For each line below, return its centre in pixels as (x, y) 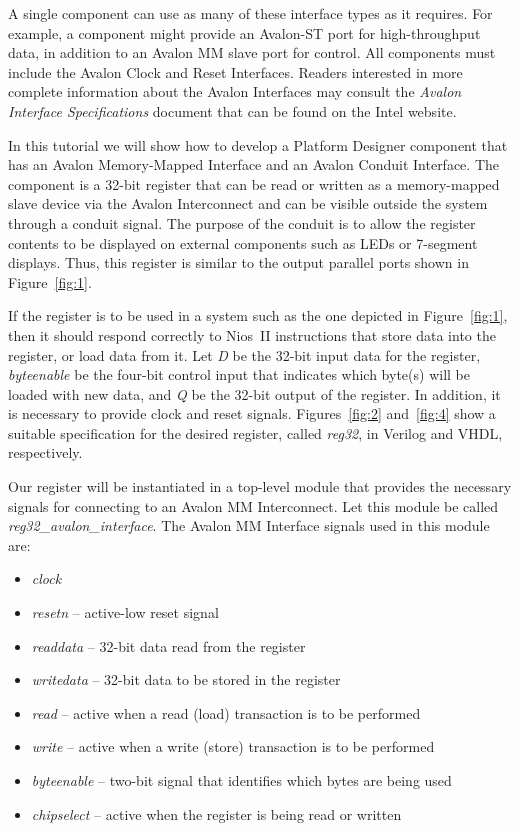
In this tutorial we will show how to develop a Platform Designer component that (258, 144)
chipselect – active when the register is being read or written (216, 813)
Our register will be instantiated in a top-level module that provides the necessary (260, 486)
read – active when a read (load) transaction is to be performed (226, 712)
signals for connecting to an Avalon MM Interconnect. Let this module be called (253, 505)
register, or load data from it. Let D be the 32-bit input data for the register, (244, 354)
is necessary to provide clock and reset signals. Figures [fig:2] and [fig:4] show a (252, 413)
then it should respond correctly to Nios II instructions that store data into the (252, 334)
